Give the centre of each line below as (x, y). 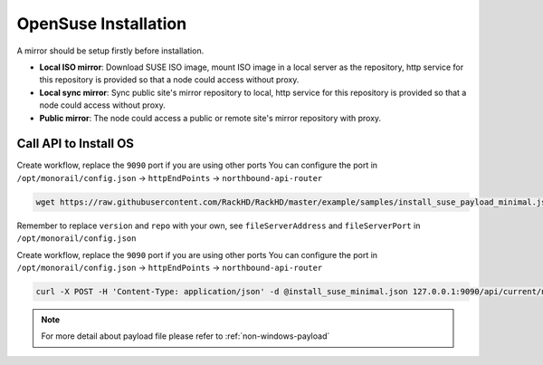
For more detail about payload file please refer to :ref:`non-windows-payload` (186, 336)
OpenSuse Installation (102, 24)
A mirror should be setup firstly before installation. (110, 51)
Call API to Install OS (76, 144)
